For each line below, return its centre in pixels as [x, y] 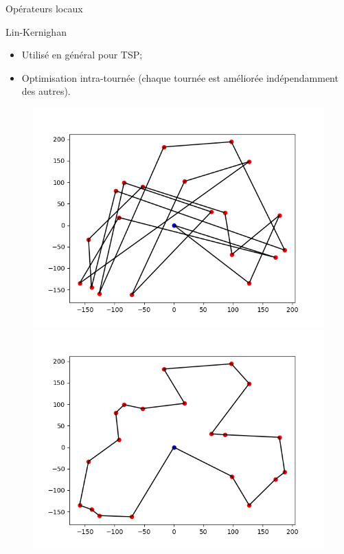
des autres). [46, 91]
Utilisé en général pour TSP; [82, 55]
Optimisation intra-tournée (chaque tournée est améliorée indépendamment [180, 77]
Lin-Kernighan [36, 31]
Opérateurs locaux [44, 8]
